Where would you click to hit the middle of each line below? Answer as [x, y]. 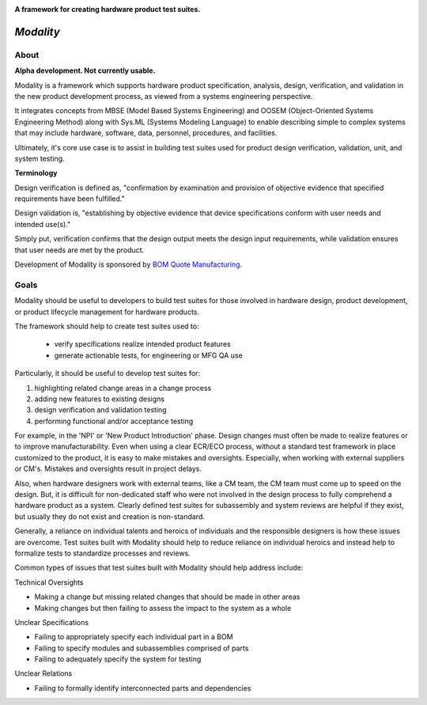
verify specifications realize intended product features [142, 344]
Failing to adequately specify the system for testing [118, 659]
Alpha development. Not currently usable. [85, 70]
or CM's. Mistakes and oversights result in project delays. [108, 469]
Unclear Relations [43, 673]
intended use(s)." [43, 224]
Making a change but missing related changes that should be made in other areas [167, 597]
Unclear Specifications [52, 622]
